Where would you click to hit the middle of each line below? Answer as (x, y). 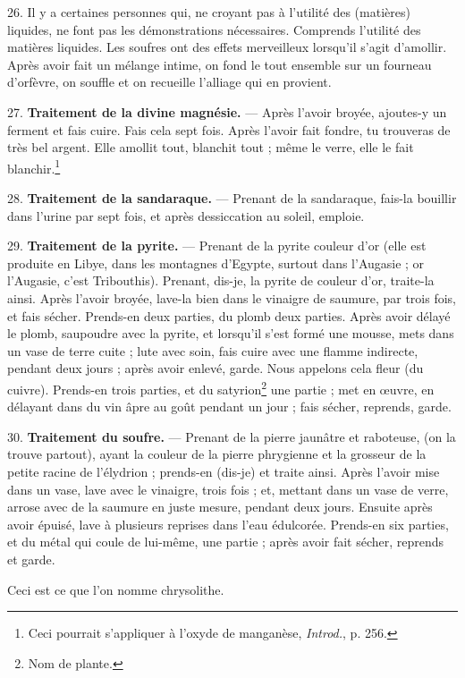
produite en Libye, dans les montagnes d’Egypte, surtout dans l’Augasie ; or (216, 263)
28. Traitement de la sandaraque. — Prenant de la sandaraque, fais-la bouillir (232, 198)
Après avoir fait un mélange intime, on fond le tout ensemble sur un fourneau (220, 64)
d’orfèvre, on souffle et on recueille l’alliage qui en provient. (169, 82)
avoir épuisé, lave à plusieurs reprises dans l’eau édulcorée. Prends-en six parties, (228, 524)
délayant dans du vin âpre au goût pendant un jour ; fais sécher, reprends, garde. (229, 407)
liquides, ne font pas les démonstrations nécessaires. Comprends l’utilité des (214, 29)
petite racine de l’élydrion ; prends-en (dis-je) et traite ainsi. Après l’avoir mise (224, 471)
